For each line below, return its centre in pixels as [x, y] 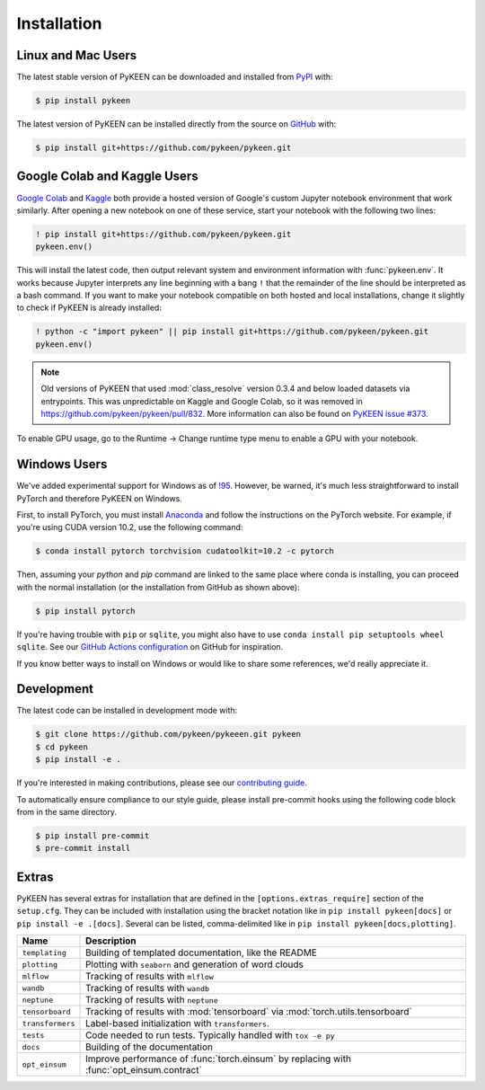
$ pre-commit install [83, 848]
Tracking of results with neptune [152, 1000]
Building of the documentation [150, 1047]
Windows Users [62, 464]
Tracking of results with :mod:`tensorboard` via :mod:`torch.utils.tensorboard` [249, 1012]
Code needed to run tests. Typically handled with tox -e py [211, 1035]
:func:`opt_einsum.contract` [144, 1070]
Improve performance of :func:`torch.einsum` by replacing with [219, 1059]
